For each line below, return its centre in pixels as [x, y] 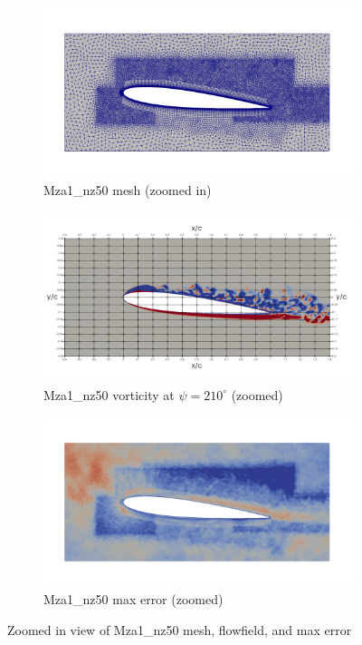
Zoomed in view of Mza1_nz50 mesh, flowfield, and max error [180, 629]
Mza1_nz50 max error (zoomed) [133, 599]
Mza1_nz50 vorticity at [109, 394]
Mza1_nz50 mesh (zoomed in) [128, 190]
